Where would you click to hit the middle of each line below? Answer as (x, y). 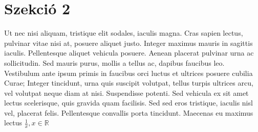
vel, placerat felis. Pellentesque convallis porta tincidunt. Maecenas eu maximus (129, 112)
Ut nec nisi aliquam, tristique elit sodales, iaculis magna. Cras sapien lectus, (124, 33)
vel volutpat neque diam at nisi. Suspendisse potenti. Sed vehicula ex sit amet (126, 93)
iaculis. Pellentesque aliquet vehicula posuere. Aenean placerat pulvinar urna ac (129, 53)
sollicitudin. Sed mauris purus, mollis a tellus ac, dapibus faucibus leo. (114, 62)
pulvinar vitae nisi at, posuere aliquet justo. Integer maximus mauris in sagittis (128, 43)
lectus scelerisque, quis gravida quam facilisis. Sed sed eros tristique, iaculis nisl (128, 103)
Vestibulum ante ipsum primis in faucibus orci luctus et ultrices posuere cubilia (128, 73)
